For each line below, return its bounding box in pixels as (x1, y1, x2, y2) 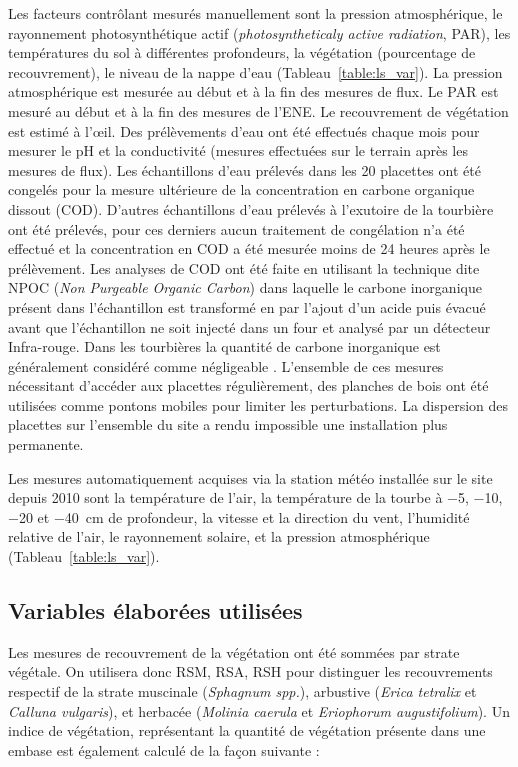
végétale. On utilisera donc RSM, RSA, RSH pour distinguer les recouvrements (8, 661, 493, 682)
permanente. (8, 434, 84, 455)
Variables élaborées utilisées (8, 595, 303, 626)
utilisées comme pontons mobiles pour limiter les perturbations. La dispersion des (8, 394, 509, 415)
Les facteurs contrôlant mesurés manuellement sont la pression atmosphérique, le (8, 3, 503, 23)
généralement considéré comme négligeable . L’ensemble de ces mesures (8, 355, 444, 376)
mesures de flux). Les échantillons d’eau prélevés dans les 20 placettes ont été (8, 159, 481, 180)
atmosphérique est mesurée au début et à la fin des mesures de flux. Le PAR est (8, 81, 499, 102)
